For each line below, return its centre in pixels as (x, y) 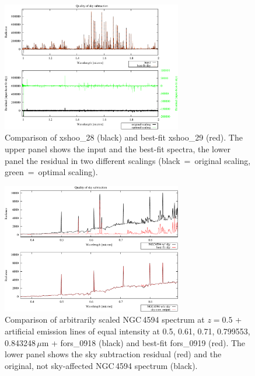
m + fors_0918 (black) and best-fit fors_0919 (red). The (144, 342)
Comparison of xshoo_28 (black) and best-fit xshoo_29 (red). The (124, 137)
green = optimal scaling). (51, 172)
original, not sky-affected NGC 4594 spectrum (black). (101, 365)
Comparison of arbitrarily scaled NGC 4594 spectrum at (105, 319)
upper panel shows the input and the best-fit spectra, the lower (118, 148)
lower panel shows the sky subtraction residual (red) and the (113, 354)
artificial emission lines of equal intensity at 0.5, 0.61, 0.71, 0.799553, (127, 331)
